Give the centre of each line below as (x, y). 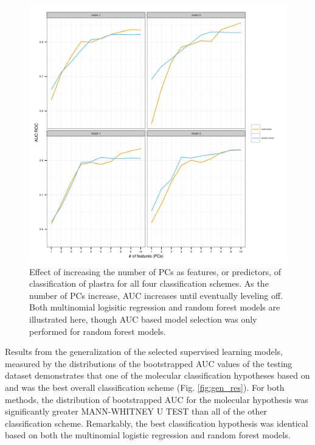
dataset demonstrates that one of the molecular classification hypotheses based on (157, 375)
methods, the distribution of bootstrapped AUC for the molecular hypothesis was (157, 399)
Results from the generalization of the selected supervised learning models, (144, 352)
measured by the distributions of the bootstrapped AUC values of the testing (149, 363)
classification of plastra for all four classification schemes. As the (149, 283)
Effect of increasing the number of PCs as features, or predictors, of (155, 271)
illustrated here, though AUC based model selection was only (143, 319)
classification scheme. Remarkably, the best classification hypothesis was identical (157, 423)
